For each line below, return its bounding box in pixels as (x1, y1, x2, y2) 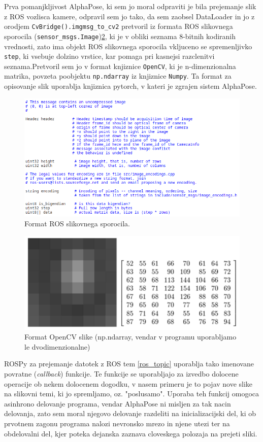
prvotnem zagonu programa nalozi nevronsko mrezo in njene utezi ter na (4, 418, 230, 429)
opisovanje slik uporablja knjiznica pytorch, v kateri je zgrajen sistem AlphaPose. (4, 81, 257, 91)
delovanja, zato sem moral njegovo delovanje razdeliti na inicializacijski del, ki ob (4, 408, 256, 419)
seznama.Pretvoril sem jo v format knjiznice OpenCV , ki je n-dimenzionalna (4, 60, 236, 71)
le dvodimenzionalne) (24, 341, 90, 352)
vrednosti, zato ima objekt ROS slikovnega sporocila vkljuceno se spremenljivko (4, 41, 252, 51)
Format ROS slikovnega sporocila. (24, 218, 130, 229)
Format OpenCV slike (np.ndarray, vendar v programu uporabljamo (24, 331, 237, 342)
